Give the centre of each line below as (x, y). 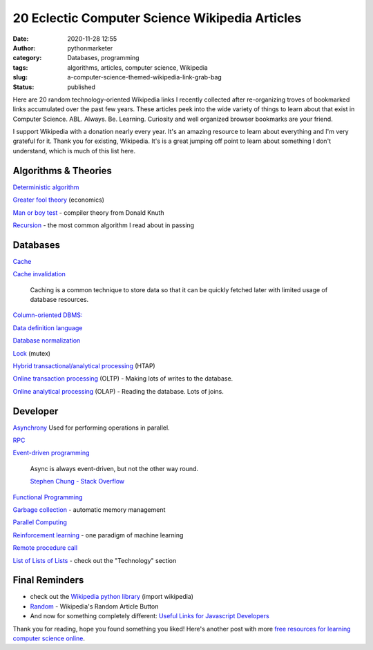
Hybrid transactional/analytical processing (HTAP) (84, 365)
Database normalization (47, 341)
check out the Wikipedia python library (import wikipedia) (112, 597)
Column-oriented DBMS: (48, 315)
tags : (20, 67)
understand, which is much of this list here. (74, 151)
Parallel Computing (40, 522)
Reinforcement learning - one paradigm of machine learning (98, 535)
